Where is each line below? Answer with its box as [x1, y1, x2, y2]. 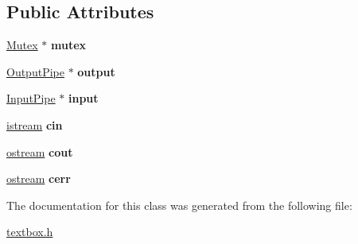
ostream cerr [6, 170, 71, 187]
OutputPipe [6, 63, 64, 79]
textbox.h [6, 223, 53, 240]
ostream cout [6, 143, 73, 160]
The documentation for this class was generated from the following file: [6, 196, 352, 213]
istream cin [6, 116, 63, 133]
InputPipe [6, 90, 56, 107]
